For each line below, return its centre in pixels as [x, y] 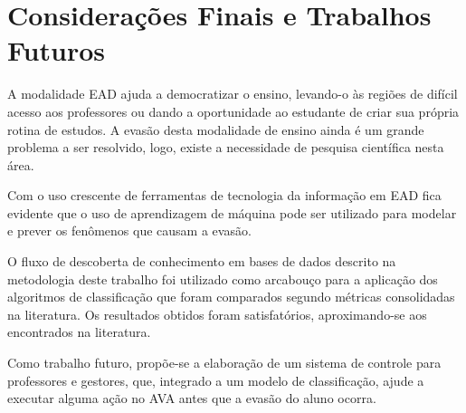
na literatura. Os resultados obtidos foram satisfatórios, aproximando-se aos [217, 314]
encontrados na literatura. [79, 332]
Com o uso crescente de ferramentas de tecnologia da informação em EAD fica [224, 195]
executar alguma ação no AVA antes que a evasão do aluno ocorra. [192, 398]
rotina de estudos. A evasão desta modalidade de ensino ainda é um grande [216, 129]
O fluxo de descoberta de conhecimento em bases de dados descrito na [202, 261]
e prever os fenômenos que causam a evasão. [129, 231]
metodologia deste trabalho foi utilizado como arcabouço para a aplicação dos [223, 279]
